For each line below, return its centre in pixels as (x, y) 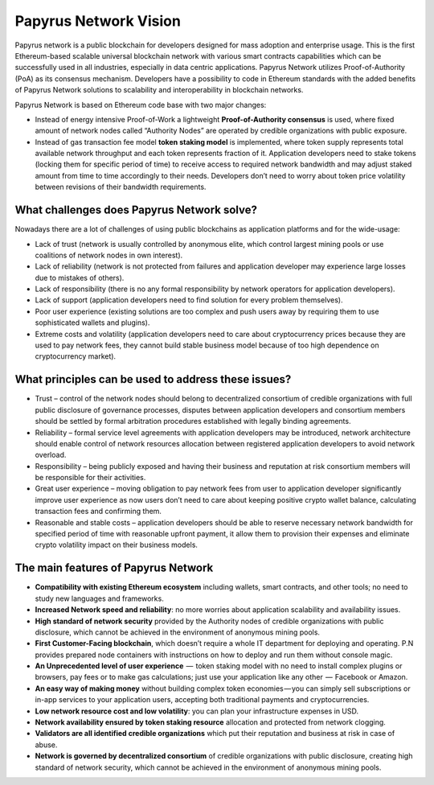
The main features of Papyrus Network (114, 568)
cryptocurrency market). (76, 356)
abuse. (46, 745)
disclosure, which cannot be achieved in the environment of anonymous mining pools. (178, 632)
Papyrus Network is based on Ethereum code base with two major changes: (141, 105)
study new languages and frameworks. (99, 598)
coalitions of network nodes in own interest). (109, 255)
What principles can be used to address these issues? (153, 379)
